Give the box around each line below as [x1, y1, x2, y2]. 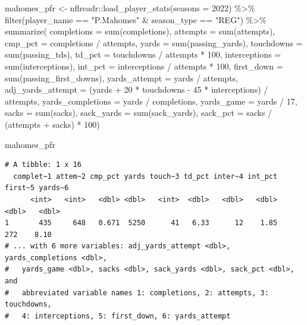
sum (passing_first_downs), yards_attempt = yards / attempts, [5, 71, 238, 84]
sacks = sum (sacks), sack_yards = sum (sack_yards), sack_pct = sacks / [5, 106, 272, 119]
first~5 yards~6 [5, 184, 69, 193]
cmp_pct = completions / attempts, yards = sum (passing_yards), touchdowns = [5, 36, 303, 49]
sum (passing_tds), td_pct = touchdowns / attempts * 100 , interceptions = [5, 48, 281, 61]
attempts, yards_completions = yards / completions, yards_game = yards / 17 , [5, 94, 297, 107]
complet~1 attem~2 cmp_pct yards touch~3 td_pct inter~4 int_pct [13, 172, 278, 181]
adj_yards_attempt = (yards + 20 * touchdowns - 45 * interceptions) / [5, 83, 268, 96]
